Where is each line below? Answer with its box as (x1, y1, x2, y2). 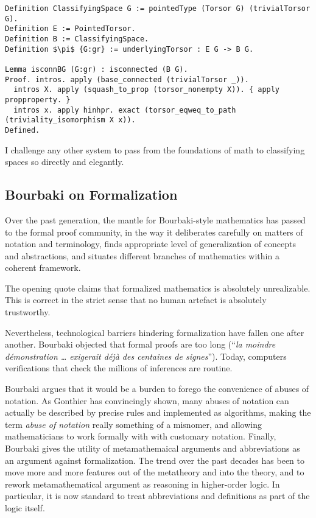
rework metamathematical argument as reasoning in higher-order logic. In (5, 477, 280, 490)
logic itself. (5, 501, 45, 514)
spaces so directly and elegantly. (5, 155, 124, 168)
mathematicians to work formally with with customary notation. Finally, (5, 430, 276, 443)
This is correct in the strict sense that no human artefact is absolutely (5, 293, 267, 306)
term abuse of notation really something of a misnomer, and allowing (5, 418, 262, 430)
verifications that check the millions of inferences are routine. (5, 362, 233, 374)
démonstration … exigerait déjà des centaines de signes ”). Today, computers (5, 349, 287, 362)
